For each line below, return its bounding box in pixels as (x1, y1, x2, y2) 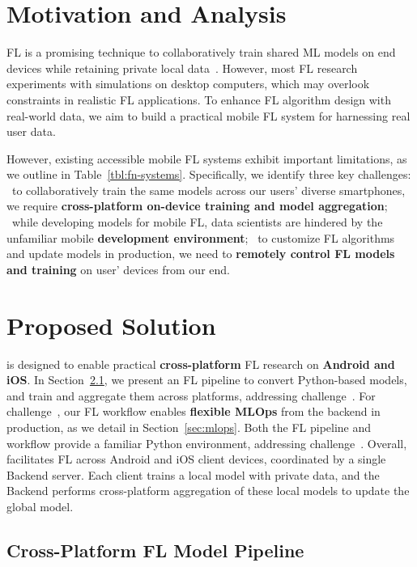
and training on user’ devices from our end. (6, 260, 230, 277)
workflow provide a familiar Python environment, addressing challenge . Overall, (6, 434, 407, 451)
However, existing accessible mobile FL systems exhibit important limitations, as (6, 150, 407, 167)
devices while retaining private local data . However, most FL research (6, 59, 358, 76)
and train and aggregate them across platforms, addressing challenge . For (6, 387, 376, 404)
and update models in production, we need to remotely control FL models (6, 245, 395, 262)
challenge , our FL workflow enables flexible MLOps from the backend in (6, 403, 381, 420)
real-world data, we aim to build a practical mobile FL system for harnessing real (6, 107, 411, 124)
